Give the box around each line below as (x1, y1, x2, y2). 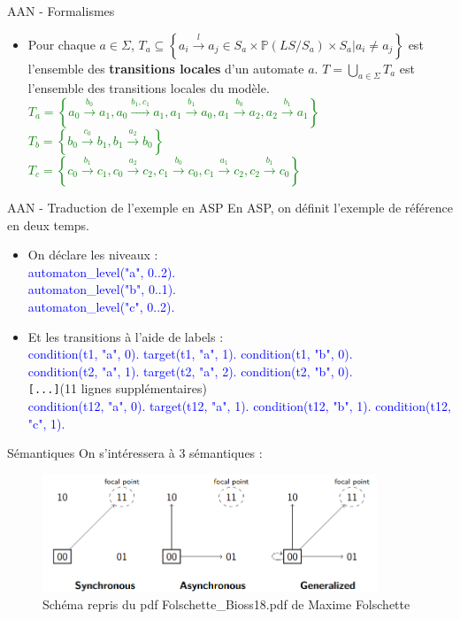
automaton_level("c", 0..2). (27, 297, 175, 315)
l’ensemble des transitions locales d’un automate (27, 58, 304, 77)
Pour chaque (27, 35, 96, 53)
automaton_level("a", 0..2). (27, 262, 176, 281)
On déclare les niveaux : (27, 245, 158, 264)
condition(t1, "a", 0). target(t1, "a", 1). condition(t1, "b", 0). (27, 344, 353, 363)
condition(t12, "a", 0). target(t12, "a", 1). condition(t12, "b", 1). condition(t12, (27, 396, 451, 414)
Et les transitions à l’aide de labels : (27, 327, 224, 345)
